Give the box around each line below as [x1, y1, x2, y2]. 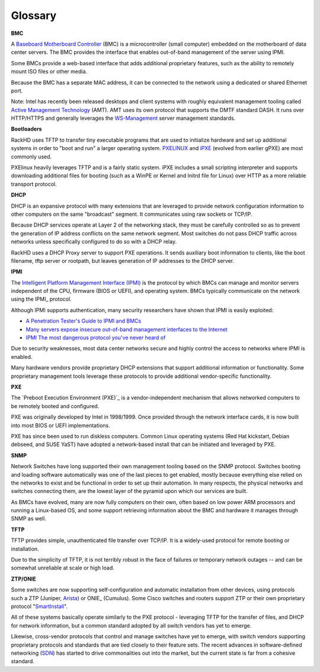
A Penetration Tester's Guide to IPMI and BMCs [25, 317, 142, 324]
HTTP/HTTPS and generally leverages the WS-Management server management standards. [11, 114, 236, 122]
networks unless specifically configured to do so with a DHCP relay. [11, 238, 177, 246]
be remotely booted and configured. [11, 402, 100, 409]
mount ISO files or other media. [11, 68, 88, 75]
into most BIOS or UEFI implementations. [11, 422, 110, 429]
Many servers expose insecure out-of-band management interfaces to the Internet [25, 326, 228, 333]
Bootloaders [11, 125, 42, 133]
